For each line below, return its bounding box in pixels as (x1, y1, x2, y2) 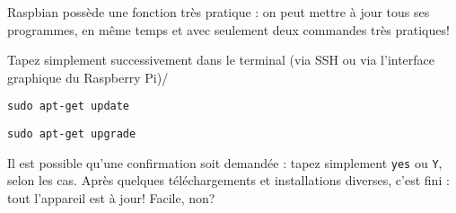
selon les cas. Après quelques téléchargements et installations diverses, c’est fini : (7, 171, 450, 190)
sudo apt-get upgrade (7, 128, 136, 141)
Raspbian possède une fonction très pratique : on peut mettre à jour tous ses (7, 3, 430, 21)
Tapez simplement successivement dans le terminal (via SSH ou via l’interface (7, 50, 435, 69)
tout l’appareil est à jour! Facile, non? (7, 188, 215, 207)
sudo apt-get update (7, 100, 130, 113)
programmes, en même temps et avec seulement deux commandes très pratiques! (7, 20, 450, 39)
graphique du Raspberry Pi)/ (7, 67, 169, 86)
